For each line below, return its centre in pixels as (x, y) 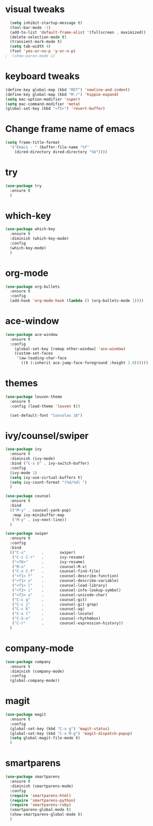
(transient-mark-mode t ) (36, 42)
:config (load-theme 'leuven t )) (45, 406)
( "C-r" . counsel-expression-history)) (68, 623)
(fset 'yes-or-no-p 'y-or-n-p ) (43, 51)
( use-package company (28, 662)
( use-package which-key (30, 229)
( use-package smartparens (32, 777)
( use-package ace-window (31, 334)
